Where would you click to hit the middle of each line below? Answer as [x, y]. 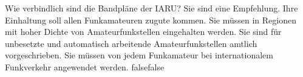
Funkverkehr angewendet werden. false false [85, 66]
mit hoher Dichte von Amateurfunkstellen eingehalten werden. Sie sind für [143, 32]
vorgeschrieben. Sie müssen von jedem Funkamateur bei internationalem [139, 55]
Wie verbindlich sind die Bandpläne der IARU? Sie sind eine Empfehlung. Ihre [151, 8]
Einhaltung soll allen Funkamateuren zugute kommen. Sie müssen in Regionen [151, 20]
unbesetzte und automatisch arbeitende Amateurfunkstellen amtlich [131, 43]
